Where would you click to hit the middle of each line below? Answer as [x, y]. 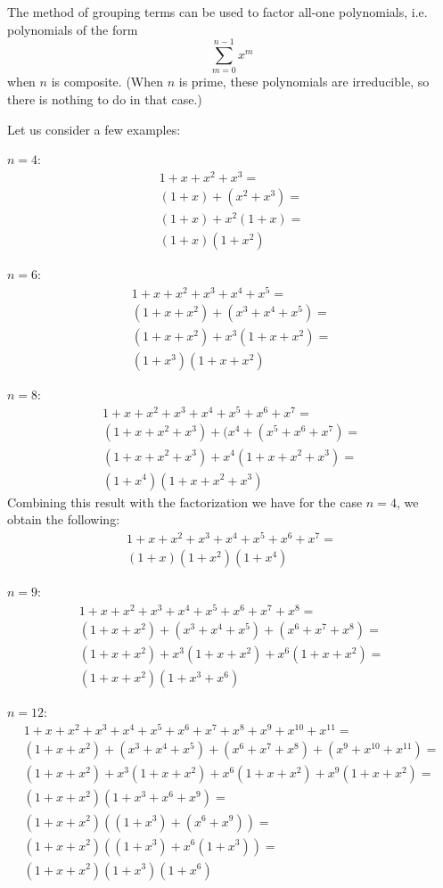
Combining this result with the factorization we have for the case [185, 502]
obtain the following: [64, 519]
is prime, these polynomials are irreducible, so [304, 82]
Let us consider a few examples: [94, 129]
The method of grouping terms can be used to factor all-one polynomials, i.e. [217, 12]
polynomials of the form [73, 29]
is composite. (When [107, 82]
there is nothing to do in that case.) [105, 99]
